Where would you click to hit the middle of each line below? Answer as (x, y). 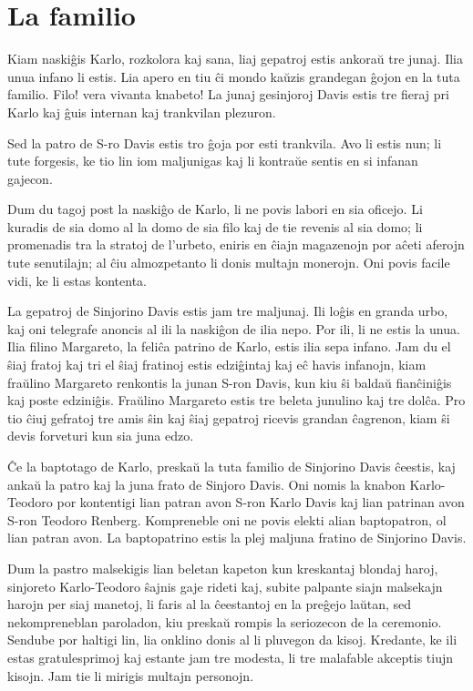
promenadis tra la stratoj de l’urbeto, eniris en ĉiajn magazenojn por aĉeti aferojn (236, 244)
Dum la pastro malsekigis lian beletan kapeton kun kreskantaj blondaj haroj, (223, 568)
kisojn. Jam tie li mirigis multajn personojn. (131, 675)
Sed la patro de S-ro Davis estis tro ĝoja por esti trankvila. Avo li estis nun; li (225, 142)
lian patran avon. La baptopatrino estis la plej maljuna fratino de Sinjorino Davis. (237, 538)
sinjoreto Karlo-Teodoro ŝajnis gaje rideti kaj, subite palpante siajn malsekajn (225, 586)
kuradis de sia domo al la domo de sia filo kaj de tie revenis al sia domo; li (215, 226)
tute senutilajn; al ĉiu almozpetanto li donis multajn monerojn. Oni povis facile (229, 263)
